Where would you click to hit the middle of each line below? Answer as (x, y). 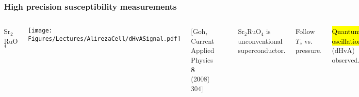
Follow (305, 31)
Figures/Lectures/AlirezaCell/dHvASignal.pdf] (104, 39)
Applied (203, 50)
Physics (202, 60)
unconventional (260, 40)
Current (203, 40)
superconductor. (262, 50)
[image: (40, 31)
